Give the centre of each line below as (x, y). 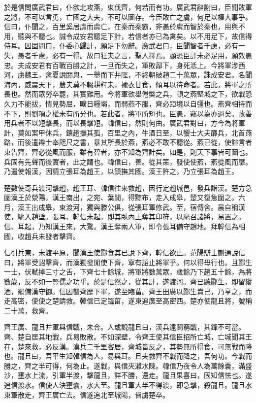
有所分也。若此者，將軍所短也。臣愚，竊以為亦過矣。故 (155, 113)
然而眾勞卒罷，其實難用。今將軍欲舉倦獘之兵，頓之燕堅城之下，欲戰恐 (138, 94)
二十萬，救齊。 (28, 310)
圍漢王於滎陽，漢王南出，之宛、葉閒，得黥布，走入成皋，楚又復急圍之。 (121, 197)
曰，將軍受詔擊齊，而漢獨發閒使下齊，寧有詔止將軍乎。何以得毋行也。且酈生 (128, 262)
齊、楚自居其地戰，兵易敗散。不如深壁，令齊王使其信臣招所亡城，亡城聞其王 (128, 336)
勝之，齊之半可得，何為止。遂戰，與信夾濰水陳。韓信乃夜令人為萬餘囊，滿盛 (128, 365)
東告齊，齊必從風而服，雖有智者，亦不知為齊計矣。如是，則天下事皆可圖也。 (128, 151)
